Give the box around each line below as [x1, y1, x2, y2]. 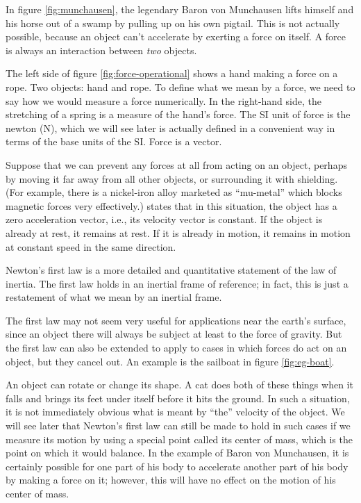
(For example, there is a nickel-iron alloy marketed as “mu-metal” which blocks [6, 185, 342, 199]
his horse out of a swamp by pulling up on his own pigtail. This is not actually [6, 15, 340, 30]
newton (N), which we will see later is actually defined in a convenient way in [6, 120, 335, 135]
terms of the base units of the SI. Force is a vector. [6, 134, 222, 149]
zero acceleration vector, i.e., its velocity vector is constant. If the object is [6, 212, 323, 226]
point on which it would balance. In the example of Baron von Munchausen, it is [6, 445, 349, 460]
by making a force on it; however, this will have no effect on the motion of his [6, 472, 336, 487]
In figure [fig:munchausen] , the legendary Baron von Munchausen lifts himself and [6, 2, 354, 16]
